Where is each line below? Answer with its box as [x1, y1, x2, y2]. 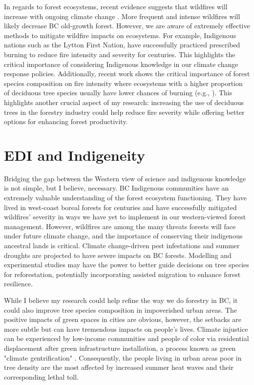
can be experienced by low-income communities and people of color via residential [4, 333, 249, 343]
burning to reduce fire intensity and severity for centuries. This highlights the [4, 49, 235, 59]
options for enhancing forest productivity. [4, 116, 128, 127]
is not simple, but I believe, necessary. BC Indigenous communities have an [4, 183, 229, 193]
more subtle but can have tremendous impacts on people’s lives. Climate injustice [4, 323, 248, 334]
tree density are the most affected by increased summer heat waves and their [4, 362, 233, 372]
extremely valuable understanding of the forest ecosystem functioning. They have [4, 192, 247, 203]
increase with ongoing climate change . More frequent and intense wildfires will [4, 11, 240, 21]
